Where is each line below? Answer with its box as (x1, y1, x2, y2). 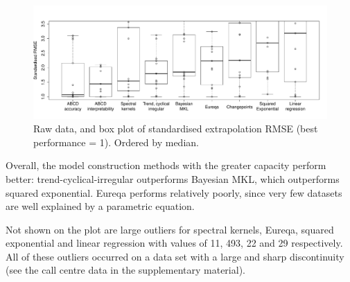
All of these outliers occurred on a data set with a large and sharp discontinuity (6, 249, 344, 263)
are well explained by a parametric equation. (6, 199, 195, 213)
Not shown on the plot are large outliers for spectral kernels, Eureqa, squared (6, 222, 334, 236)
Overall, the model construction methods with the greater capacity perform (6, 158, 326, 173)
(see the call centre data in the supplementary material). (6, 263, 245, 277)
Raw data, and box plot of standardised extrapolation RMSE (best (33, 121, 318, 136)
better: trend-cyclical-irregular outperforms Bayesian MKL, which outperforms (6, 171, 340, 186)
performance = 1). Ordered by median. (33, 134, 199, 149)
